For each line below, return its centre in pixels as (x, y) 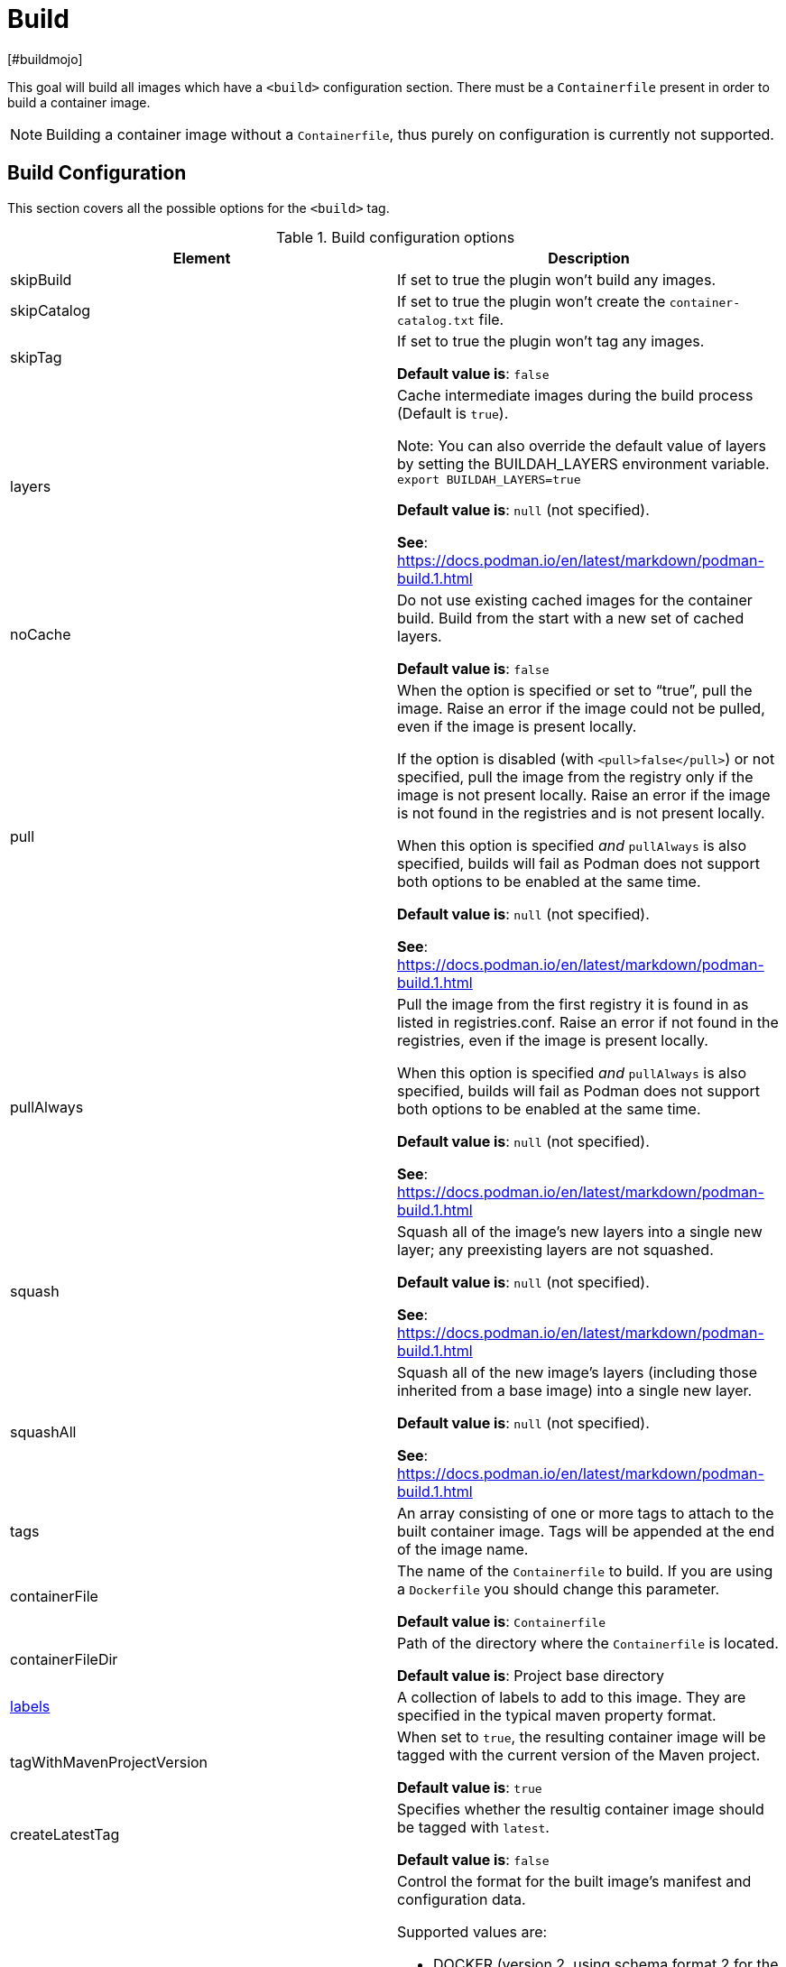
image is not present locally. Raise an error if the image (584, 794)
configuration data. (462, 1899)
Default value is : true (470, 1787)
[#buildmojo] (45, 59)
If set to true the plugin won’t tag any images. (551, 341)
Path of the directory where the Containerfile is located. (588, 1643)
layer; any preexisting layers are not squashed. (555, 1249)
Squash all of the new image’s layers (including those (578, 1372)
